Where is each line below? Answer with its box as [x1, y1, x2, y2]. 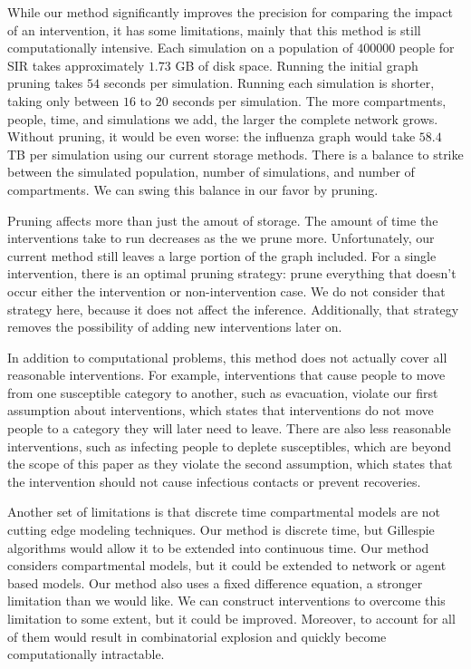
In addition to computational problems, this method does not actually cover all [7, 347, 447, 366]
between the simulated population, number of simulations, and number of [7, 162, 415, 181]
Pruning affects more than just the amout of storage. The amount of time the [7, 210, 438, 229]
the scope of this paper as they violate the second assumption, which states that [7, 454, 453, 473]
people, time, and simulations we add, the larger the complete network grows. [7, 109, 438, 128]
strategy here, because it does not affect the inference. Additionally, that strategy [7, 299, 459, 318]
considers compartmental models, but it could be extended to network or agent [7, 556, 447, 575]
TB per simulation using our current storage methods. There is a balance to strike [7, 144, 464, 163]
